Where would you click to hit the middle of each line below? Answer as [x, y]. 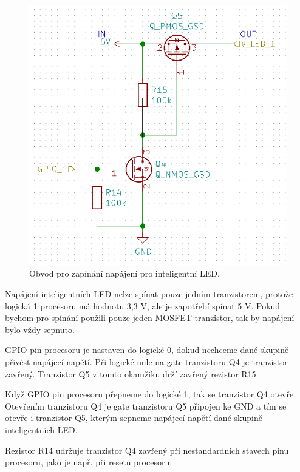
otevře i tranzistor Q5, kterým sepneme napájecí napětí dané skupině [134, 418]
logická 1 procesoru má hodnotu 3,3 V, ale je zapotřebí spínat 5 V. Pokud [143, 305]
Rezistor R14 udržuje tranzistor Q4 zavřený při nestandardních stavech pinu [147, 450]
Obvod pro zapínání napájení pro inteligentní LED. [124, 273]
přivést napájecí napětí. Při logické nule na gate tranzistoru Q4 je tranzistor [146, 361]
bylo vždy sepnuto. [40, 329]
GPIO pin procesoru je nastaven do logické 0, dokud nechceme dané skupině [147, 350]
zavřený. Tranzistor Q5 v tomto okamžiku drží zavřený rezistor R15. [132, 373]
